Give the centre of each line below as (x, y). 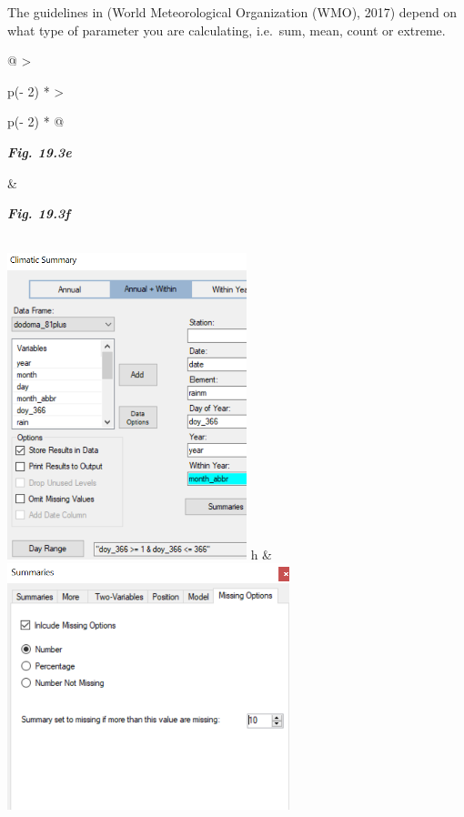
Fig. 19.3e (40, 151)
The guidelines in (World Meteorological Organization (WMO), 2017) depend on (232, 12)
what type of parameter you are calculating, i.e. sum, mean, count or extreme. (227, 30)
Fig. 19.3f (39, 213)
